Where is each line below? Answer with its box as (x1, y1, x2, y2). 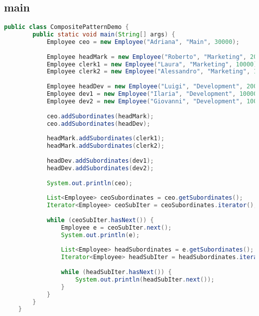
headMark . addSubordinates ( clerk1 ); (46, 135, 165, 142)
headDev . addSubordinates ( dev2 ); (46, 164, 154, 172)
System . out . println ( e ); (61, 231, 140, 239)
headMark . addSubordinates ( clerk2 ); (46, 142, 165, 150)
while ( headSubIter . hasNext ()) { (61, 269, 172, 276)
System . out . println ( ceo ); (46, 179, 132, 187)
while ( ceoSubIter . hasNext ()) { (46, 216, 154, 224)
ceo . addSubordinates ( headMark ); (46, 112, 154, 120)
